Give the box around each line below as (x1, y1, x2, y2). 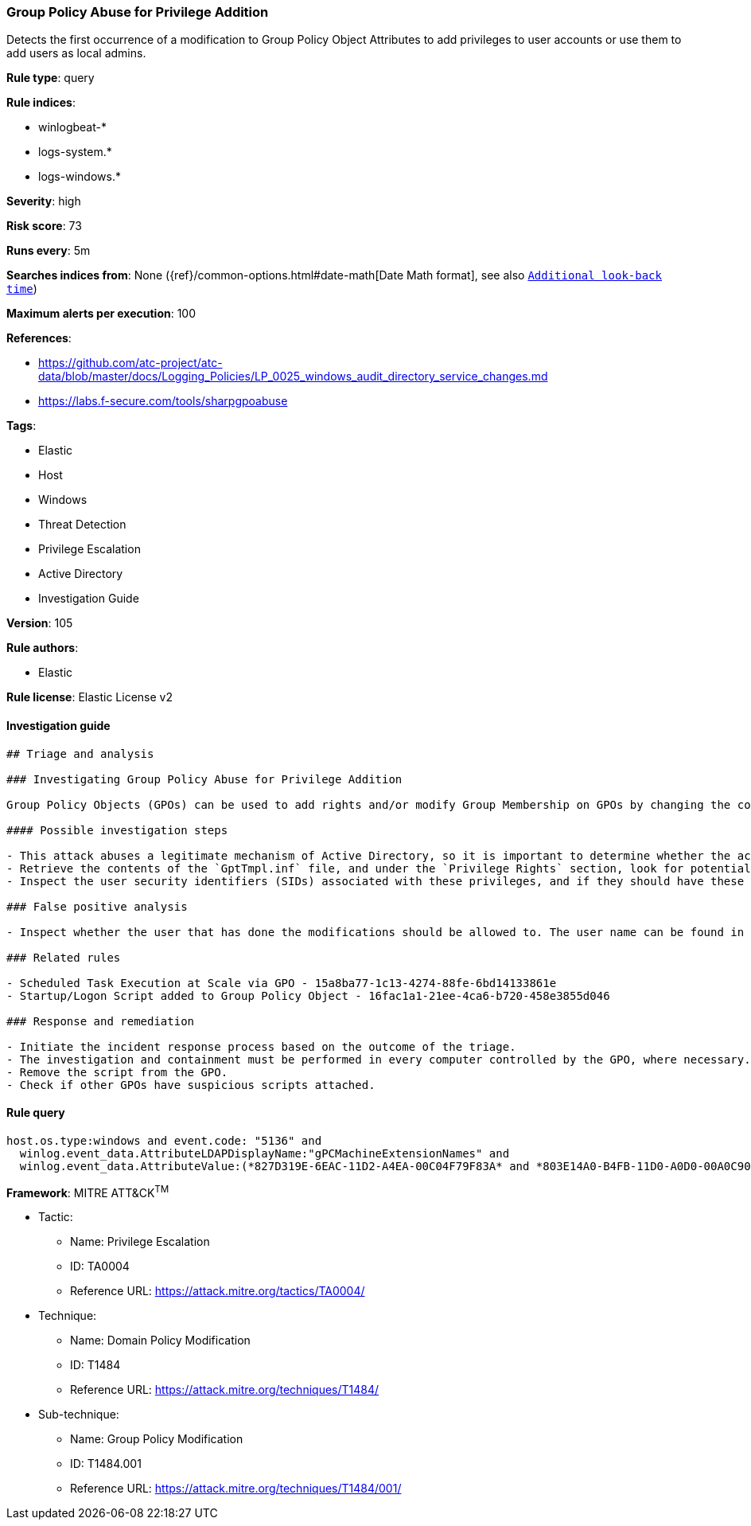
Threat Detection (38, 517, 126, 532)
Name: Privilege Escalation (70, 1235, 210, 1249)
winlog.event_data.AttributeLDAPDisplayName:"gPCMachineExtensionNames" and (19, 1146, 510, 1160)
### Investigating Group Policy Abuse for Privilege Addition (6, 772, 403, 786)
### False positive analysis (6, 900, 188, 913)
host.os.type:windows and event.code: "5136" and (6, 1134, 322, 1147)
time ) (6, 282, 37, 296)
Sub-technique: (38, 1407, 119, 1422)
